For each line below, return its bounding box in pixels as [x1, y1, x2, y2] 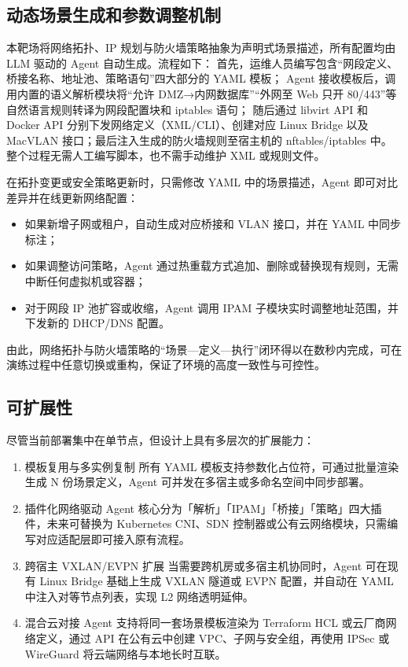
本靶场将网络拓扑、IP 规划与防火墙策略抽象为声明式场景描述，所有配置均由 [6, 39, 396, 56]
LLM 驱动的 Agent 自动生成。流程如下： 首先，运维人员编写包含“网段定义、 [6, 54, 399, 71]
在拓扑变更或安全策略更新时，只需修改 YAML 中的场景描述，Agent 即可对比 [6, 173, 398, 190]
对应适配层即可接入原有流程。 [35, 531, 190, 547]
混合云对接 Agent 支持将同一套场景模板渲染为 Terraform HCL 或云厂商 [24, 614, 386, 631]
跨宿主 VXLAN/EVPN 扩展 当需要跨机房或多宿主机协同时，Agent [24, 557, 362, 573]
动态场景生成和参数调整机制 [6, 2, 221, 27]
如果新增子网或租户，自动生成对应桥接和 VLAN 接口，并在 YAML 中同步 [24, 216, 402, 232]
